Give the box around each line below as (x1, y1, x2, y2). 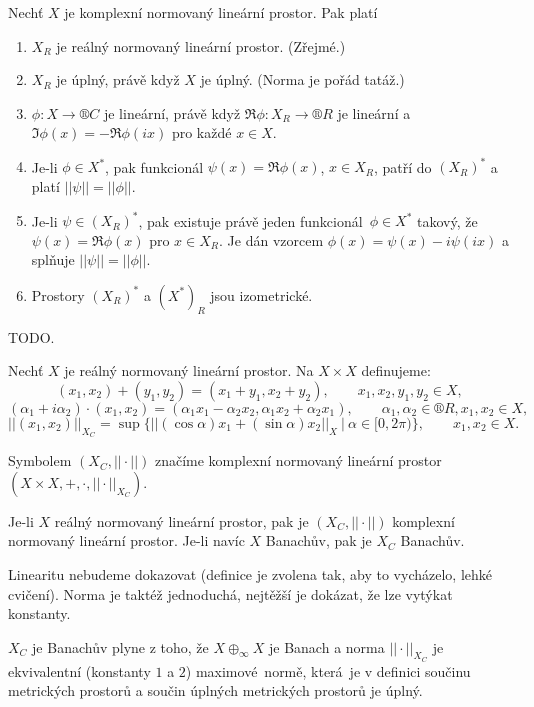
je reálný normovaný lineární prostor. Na (64, 360, 314, 381)
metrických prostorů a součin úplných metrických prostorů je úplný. (8, 680, 423, 701)
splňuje (31, 249, 75, 270)
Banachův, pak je (265, 530, 372, 551)
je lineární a (337, 102, 411, 123)
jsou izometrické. (210, 284, 313, 305)
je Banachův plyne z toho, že (32, 636, 209, 657)
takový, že (417, 210, 478, 231)
